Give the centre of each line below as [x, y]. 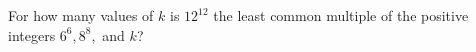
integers [32, 34]
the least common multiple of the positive [341, 15]
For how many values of [81, 15]
